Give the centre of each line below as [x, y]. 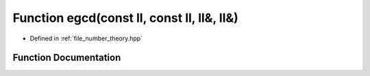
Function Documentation [67, 58]
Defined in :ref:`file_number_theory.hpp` [86, 38]
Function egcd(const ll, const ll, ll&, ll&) [126, 18]
